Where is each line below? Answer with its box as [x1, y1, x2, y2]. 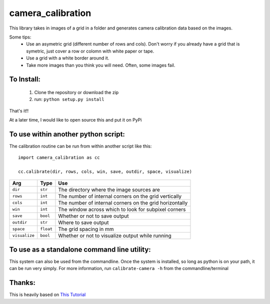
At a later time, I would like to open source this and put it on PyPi [9, 117, 142, 123]
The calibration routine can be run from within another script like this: [9, 143, 152, 149]
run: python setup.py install [34, 96, 104, 102]
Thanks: [9, 278, 36, 287]
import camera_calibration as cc [18, 155, 100, 160]
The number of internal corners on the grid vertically [58, 192, 182, 199]
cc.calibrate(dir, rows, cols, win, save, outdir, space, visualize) [18, 169, 192, 174]
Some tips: [9, 34, 31, 40]
